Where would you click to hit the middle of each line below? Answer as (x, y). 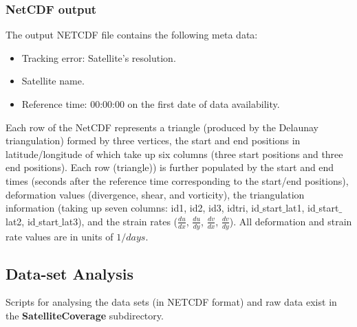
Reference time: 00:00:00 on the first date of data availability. (151, 104)
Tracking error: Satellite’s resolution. (99, 57)
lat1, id (301, 208)
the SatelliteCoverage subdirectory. (85, 315)
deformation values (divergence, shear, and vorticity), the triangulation (155, 194)
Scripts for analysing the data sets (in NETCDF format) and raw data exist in (171, 302)
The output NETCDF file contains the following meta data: (132, 35)
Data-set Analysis (70, 273)
